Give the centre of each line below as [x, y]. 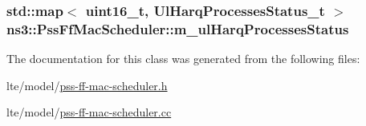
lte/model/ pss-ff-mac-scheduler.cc [89, 112]
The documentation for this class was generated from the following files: [183, 59]
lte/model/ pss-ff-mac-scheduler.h [87, 85]
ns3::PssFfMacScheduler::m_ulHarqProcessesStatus [178, 28]
